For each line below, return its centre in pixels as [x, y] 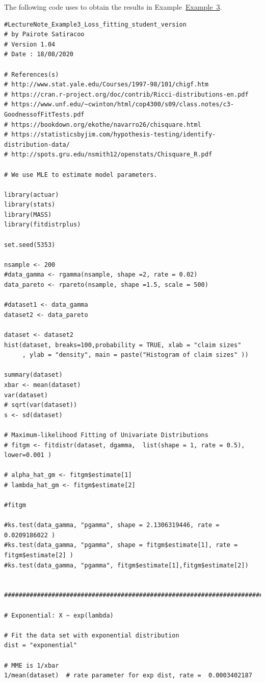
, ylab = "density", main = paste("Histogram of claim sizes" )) [135, 355]
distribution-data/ [37, 144]
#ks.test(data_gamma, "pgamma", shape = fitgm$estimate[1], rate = [121, 545]
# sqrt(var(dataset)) [41, 405]
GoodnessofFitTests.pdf [44, 114]
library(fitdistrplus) [43, 225]
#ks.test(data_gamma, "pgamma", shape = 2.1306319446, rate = [112, 525]
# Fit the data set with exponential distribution [92, 635]
